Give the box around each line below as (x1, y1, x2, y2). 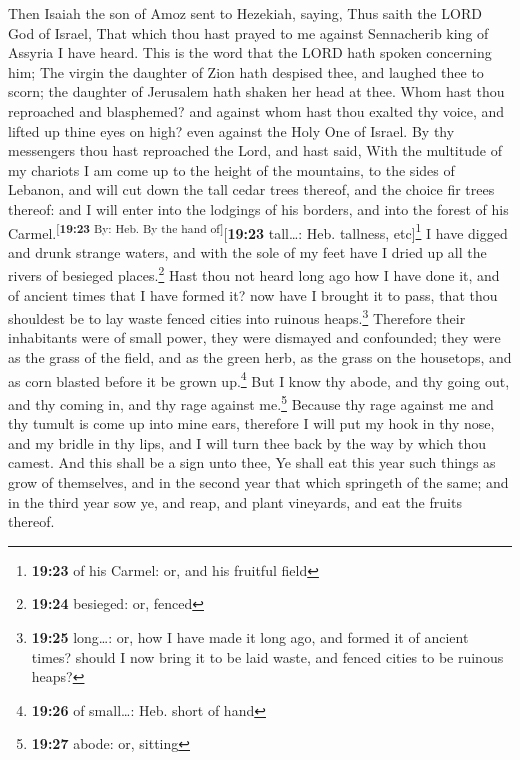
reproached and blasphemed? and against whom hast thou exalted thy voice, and (8, 100, 505, 121)
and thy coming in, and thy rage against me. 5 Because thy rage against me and (8, 390, 494, 414)
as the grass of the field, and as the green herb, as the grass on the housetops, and (8, 347, 512, 368)
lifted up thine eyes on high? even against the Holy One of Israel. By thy (8, 120, 455, 141)
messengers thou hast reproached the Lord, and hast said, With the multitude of (8, 140, 502, 161)
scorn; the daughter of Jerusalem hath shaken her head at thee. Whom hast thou (8, 81, 505, 102)
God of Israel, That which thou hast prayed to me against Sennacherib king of (8, 22, 489, 43)
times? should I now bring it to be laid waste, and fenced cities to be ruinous (31, 646, 504, 667)
